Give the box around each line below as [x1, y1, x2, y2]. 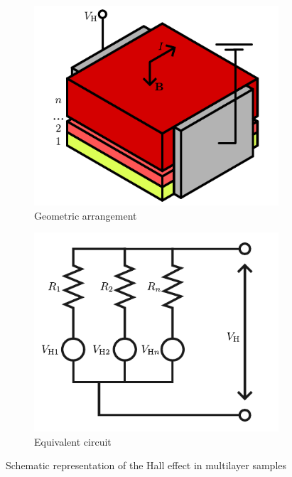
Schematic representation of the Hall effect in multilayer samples [6, 458, 287, 473]
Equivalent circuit [34, 434, 112, 449]
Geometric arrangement [34, 208, 137, 223]
